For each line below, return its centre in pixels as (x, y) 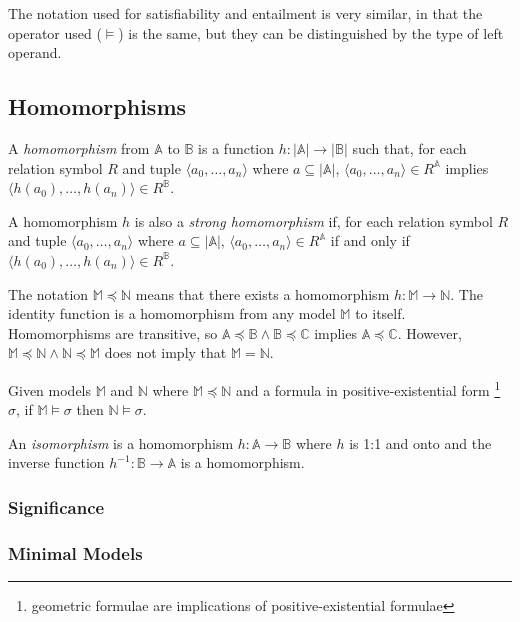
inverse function (56, 462)
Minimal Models (75, 552)
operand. (35, 52)
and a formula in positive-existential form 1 (368, 388)
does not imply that (165, 352)
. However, (429, 332)
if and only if (370, 240)
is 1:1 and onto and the (420, 442)
